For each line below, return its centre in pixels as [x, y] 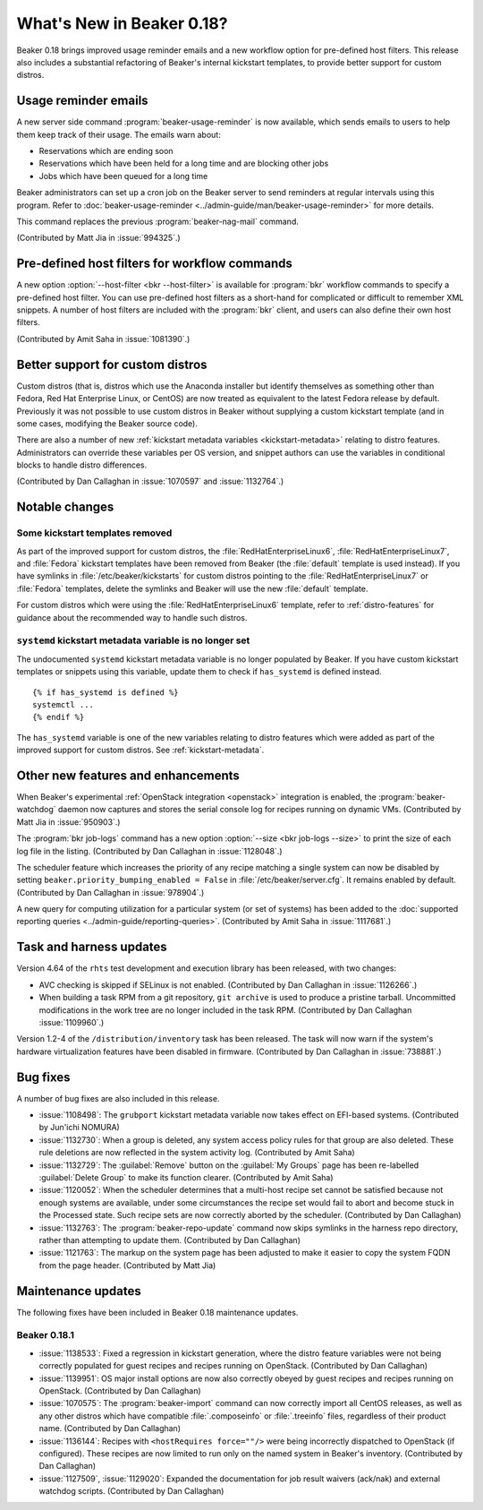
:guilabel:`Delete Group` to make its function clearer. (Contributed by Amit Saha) [186, 1177]
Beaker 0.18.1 [46, 1335]
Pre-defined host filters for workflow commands [154, 264]
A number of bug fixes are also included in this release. [118, 1098]
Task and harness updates [92, 947]
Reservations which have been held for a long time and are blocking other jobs [184, 163]
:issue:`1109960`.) [72, 1022]
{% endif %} [59, 717]
